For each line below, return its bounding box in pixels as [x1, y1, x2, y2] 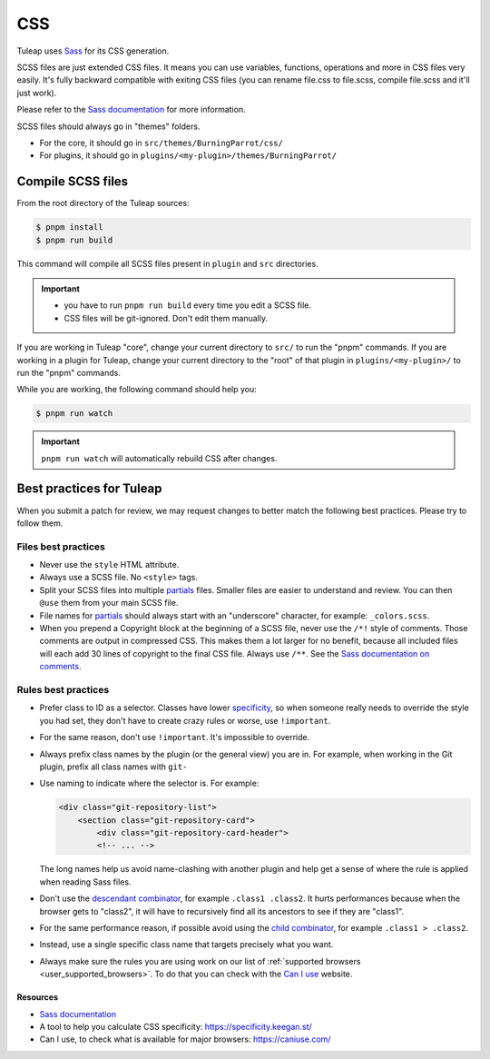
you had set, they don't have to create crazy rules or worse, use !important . [39, 715, 331, 726]
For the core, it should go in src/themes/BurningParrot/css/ [39, 137, 283, 148]
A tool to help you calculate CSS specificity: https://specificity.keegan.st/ [39, 1021, 312, 1032]
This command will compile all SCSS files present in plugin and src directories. [16, 258, 318, 269]
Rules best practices [16, 683, 110, 696]
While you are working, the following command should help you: [16, 384, 258, 395]
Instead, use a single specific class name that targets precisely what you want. [39, 939, 334, 950]
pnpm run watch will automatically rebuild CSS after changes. [41, 452, 278, 463]
